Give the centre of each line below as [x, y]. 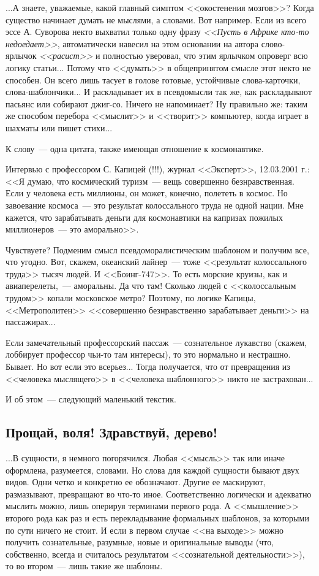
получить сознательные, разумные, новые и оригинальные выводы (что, [140, 542]
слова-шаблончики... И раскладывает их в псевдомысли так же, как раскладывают [159, 92]
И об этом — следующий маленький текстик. [91, 399]
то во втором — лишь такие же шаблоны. [84, 566]
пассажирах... [31, 322]
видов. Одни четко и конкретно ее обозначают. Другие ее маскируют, [136, 482]
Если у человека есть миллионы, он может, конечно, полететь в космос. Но [147, 193]
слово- [273, 43]
